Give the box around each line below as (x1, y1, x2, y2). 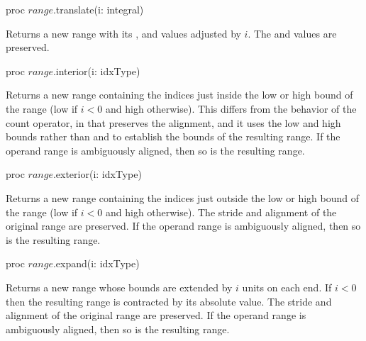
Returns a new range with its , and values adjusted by (6, 26, 241, 40)
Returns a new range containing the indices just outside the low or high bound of (6, 190, 360, 205)
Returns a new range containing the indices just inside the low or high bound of (6, 87, 353, 102)
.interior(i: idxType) (52, 63, 140, 78)
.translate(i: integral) (52, 2, 144, 16)
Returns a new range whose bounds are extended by (6, 279, 233, 294)
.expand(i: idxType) (52, 256, 140, 271)
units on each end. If (242, 279, 332, 294)
